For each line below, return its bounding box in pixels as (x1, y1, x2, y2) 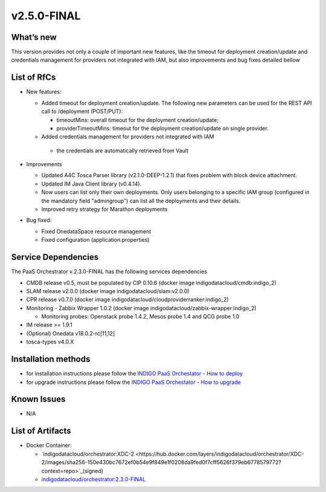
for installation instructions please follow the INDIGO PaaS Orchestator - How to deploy (26, 370, 243, 377)
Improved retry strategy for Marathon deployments (41, 206, 168, 213)
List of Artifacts (11, 426, 72, 436)
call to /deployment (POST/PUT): (41, 108, 123, 115)
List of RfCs (11, 73, 56, 83)
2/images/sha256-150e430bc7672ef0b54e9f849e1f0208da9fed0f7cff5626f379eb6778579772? (41, 459, 282, 466)
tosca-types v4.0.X (26, 338, 74, 346)
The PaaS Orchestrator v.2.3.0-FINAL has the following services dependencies (11, 268, 208, 275)
